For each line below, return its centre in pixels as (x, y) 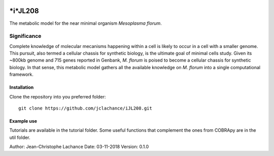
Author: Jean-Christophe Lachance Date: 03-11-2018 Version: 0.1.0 (79, 147)
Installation (22, 87)
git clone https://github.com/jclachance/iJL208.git (85, 108)
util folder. (20, 137)
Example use (23, 121)
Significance (25, 36)
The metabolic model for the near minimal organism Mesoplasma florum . (85, 23)
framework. (22, 74)
